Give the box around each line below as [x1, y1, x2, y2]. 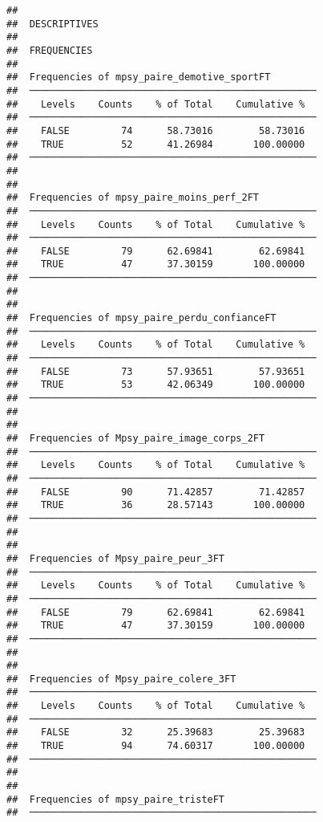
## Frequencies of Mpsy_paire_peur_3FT [6, 552, 225, 564]
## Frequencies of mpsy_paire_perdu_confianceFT [6, 312, 277, 324]
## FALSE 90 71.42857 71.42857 [6, 486, 305, 498]
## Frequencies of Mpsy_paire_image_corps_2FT [6, 433, 265, 444]
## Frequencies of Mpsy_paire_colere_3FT [6, 673, 236, 685]
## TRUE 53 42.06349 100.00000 [6, 379, 305, 391]
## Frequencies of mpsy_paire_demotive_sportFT [6, 71, 271, 83]
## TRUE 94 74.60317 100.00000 [6, 740, 305, 752]
